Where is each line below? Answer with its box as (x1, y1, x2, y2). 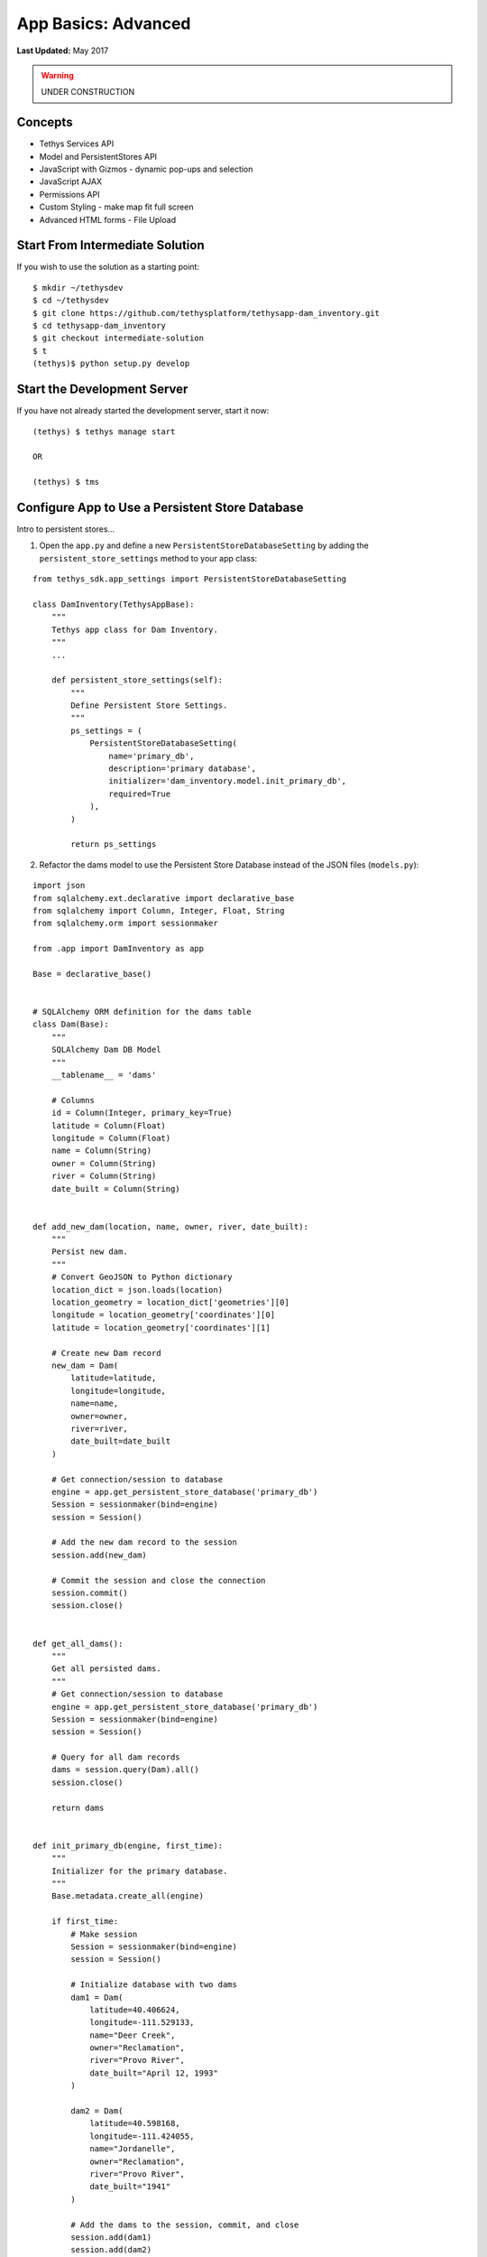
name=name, (70, 1398, 119, 1408)
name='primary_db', (108, 750, 195, 761)
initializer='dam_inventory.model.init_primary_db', (108, 776, 347, 786)
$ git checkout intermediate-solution (32, 333, 205, 343)
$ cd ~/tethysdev (32, 295, 109, 306)
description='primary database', (108, 764, 257, 774)
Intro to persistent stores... (16, 524, 115, 534)
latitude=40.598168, (89, 2118, 180, 2129)
